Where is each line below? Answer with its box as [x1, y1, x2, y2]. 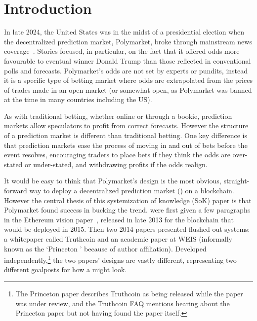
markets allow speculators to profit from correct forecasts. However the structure [4, 120, 249, 131]
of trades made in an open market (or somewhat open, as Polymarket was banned [4, 84, 252, 95]
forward [4, 185, 27, 196]
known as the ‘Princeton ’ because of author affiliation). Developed [4, 243, 207, 253]
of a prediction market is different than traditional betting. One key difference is [4, 130, 247, 141]
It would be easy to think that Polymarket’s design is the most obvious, [4, 176, 221, 186]
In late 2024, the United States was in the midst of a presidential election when [4, 27, 245, 37]
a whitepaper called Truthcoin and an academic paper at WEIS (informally [4, 234, 233, 244]
